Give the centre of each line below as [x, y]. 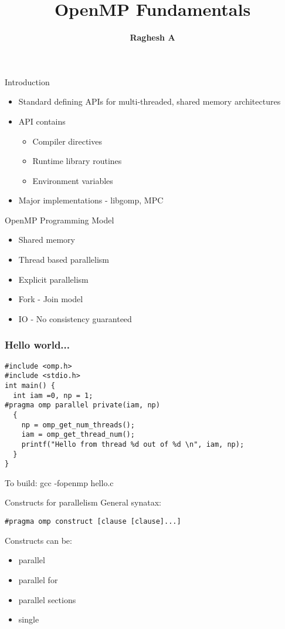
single [29, 619]
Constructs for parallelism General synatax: [83, 502]
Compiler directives [67, 141]
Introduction [27, 81]
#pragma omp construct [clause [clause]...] [93, 522]
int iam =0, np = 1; [53, 395]
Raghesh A [152, 37]
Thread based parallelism [64, 260]
